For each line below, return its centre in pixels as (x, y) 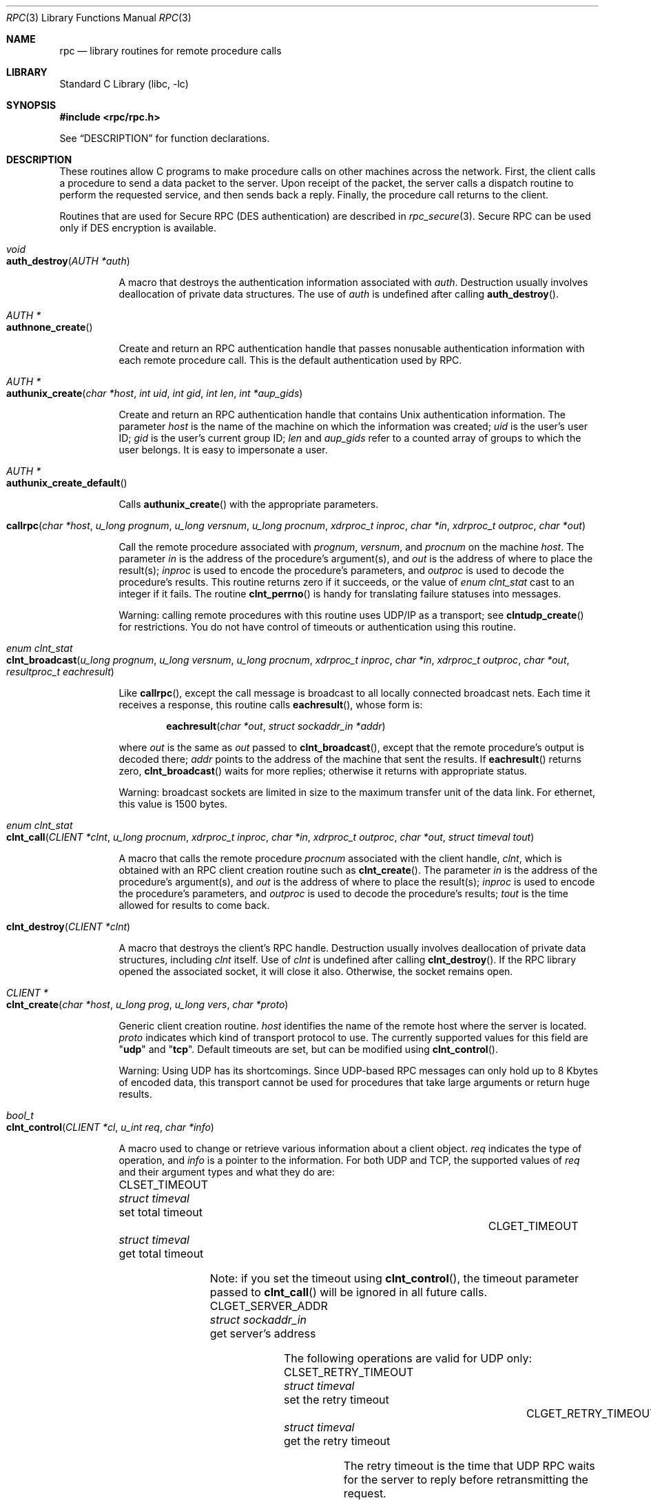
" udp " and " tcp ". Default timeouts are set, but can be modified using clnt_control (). (308, 1049)
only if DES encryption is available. (138, 228)
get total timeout (161, 1253)
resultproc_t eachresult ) (60, 672)
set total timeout (161, 1212)
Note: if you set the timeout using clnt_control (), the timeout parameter (394, 1278)
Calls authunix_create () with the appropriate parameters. (249, 504)
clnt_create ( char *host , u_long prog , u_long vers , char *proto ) (147, 1004)
